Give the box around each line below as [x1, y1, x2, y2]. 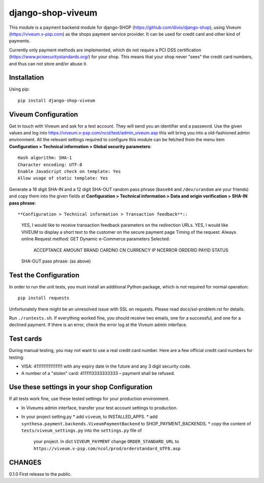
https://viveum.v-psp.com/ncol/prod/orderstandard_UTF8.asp [33, 445, 181, 451]
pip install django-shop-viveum [18, 98, 95, 103]
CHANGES [9, 458, 42, 466]
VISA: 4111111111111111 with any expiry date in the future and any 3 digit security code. [21, 363, 192, 369]
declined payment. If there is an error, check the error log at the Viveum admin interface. [9, 322, 188, 328]
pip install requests [18, 295, 69, 301]
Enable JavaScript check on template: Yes [18, 169, 121, 175]
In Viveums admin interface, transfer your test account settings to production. [21, 405, 178, 411]
